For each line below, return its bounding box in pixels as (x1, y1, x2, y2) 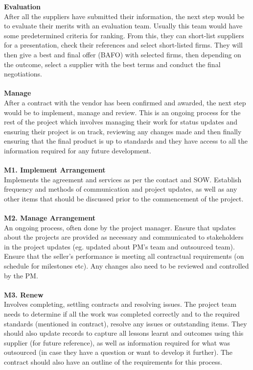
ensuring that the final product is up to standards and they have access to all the (4, 136, 248, 146)
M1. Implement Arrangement (4, 165, 106, 175)
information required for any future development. (4, 145, 151, 155)
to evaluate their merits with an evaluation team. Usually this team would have (4, 21, 243, 31)
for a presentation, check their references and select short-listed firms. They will (4, 40, 243, 50)
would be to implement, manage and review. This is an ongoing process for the (4, 107, 241, 117)
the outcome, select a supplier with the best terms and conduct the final (4, 59, 221, 69)
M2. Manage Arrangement (4, 213, 96, 223)
